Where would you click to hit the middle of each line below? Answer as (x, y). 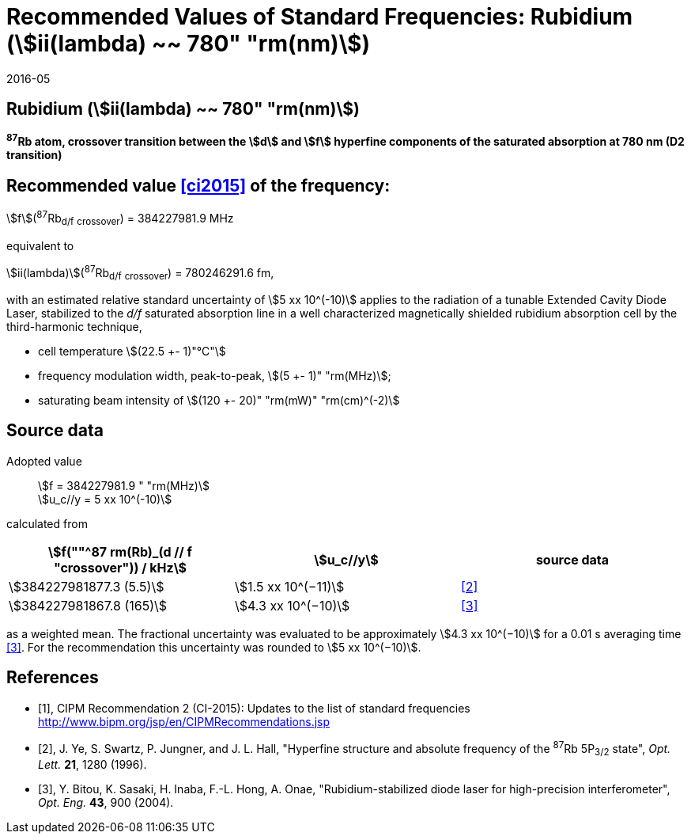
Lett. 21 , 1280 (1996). (93, 765)
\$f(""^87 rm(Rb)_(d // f (120, 551)
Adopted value (44, 461)
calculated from (47, 523)
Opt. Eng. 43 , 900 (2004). (106, 803)
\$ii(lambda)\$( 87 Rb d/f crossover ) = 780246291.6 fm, (140, 272)
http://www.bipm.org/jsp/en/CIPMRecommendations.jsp (184, 721)
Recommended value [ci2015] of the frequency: (198, 185)
